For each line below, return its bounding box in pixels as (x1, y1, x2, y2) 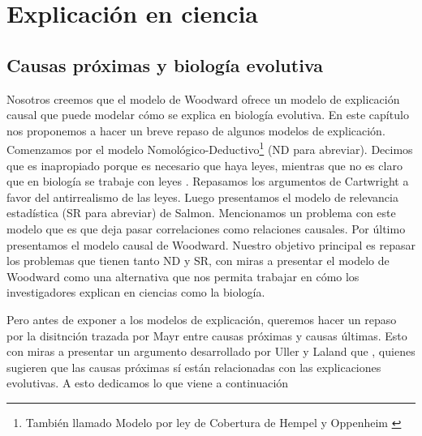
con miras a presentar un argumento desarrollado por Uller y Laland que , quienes (6, 343, 416, 360)
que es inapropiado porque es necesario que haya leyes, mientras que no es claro (6, 156, 403, 173)
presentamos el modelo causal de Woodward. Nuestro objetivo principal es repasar (6, 236, 416, 253)
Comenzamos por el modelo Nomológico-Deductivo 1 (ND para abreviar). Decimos (6, 139, 413, 158)
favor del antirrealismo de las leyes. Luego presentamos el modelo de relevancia (6, 188, 398, 205)
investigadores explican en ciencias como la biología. (6, 284, 265, 301)
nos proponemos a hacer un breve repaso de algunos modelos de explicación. (6, 122, 385, 139)
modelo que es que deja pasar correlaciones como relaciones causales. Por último (6, 220, 406, 237)
